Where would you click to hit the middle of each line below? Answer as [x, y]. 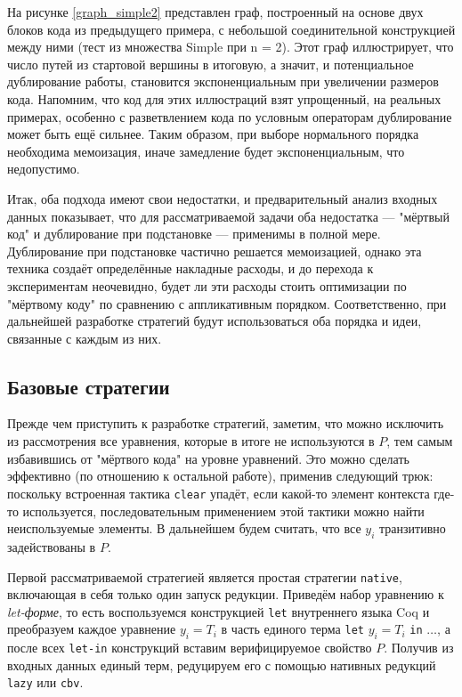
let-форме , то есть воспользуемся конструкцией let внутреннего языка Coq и [219, 611]
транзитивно [413, 528]
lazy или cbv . [45, 682]
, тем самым [420, 441]
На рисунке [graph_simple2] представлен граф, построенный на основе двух [215, 12]
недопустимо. [44, 169]
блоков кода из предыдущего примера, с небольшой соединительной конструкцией [231, 29]
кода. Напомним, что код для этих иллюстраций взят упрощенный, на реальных [224, 98]
